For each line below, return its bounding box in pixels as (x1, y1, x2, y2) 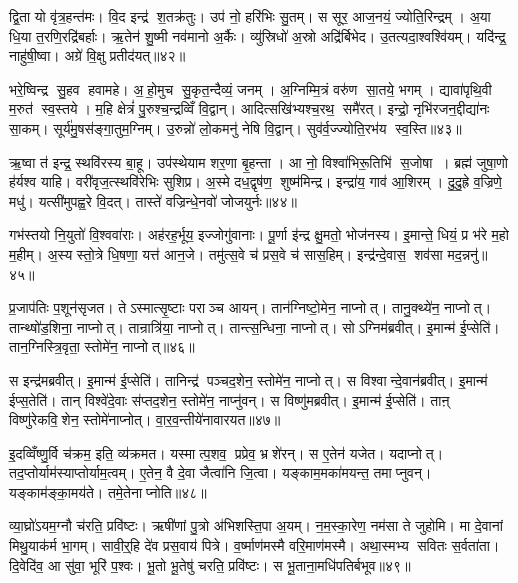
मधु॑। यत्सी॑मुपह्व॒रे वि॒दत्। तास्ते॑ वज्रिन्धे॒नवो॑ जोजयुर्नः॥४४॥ (9, 190, 297, 211)
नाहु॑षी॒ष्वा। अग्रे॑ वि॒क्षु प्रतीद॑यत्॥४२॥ (9, 45, 186, 66)
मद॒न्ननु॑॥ (447, 243, 488, 264)
